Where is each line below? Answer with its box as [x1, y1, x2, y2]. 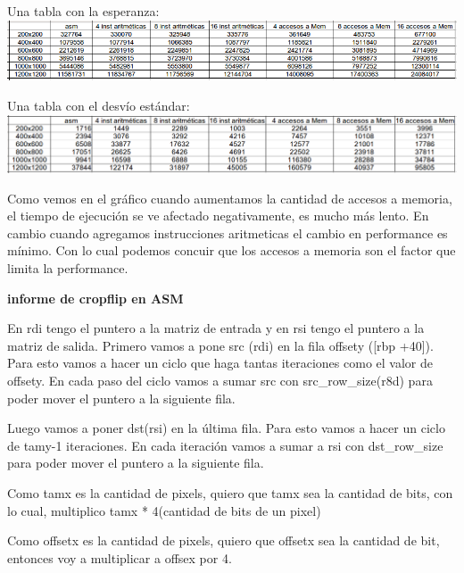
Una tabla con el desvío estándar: [7, 95, 190, 114]
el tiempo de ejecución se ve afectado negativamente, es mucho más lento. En [7, 206, 429, 225]
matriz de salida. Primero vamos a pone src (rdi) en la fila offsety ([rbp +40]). [7, 336, 434, 354]
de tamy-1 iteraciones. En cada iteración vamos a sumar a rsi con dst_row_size [7, 436, 443, 454]
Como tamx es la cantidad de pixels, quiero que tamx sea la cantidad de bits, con [7, 483, 453, 502]
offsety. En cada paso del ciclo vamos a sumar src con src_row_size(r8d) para [7, 370, 433, 389]
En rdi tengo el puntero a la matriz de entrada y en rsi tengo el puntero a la [7, 319, 425, 337]
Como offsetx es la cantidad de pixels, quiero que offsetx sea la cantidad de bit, [7, 531, 440, 550]
